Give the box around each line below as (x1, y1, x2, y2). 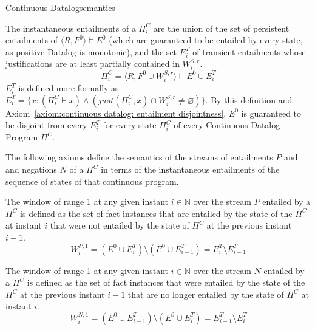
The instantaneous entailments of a (5, 21, 136, 34)
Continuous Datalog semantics (5, 1, 115, 13)
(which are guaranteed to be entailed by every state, (109, 33, 303, 46)
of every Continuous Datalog (174, 119, 280, 131)
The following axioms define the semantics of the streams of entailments (5, 151, 273, 163)
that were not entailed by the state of (50, 219, 189, 232)
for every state (103, 119, 157, 131)
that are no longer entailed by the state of (127, 287, 284, 300)
